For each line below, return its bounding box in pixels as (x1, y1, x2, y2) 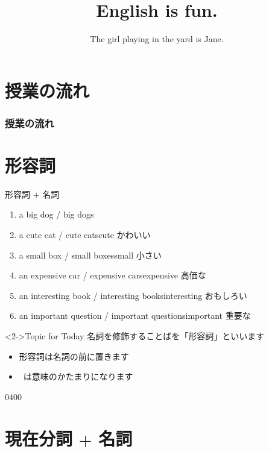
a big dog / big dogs (19, 208, 94, 221)
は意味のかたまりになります (23, 370, 133, 383)
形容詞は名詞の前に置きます (19, 350, 129, 362)
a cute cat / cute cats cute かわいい (19, 228, 151, 241)
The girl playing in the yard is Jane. (90, 33, 224, 45)
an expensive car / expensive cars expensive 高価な (19, 269, 206, 281)
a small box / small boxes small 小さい (19, 248, 162, 261)
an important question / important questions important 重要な (19, 309, 251, 322)
